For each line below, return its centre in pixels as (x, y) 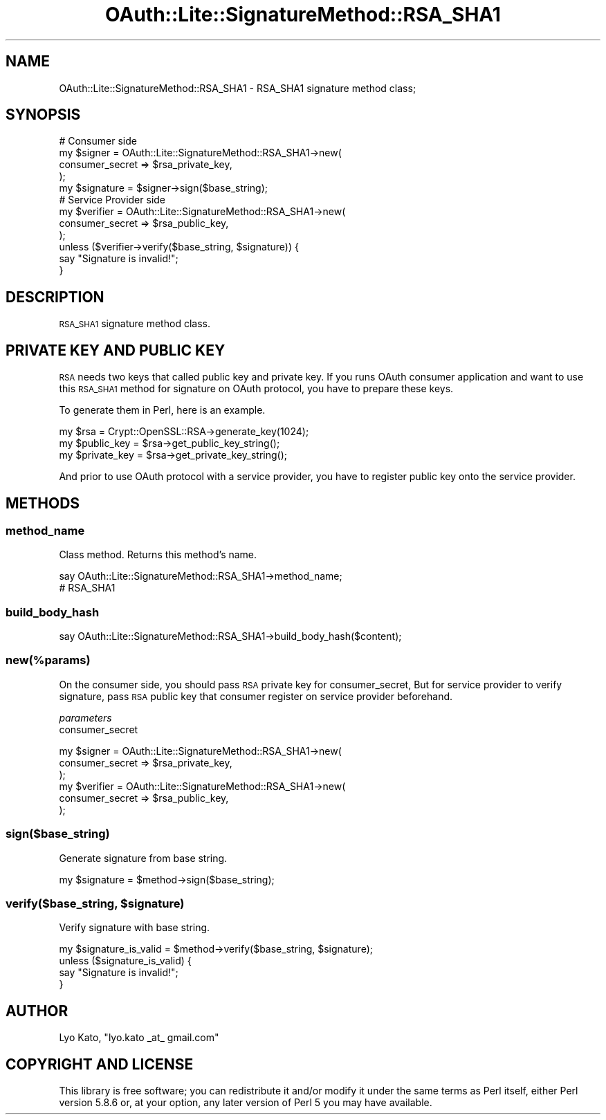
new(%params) (48, 660)
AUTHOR (37, 1011)
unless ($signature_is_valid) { (125, 961)
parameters (85, 717)
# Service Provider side (112, 200)
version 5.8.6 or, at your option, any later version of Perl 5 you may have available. (246, 1103)
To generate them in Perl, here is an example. (162, 410)
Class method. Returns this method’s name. (158, 555)
